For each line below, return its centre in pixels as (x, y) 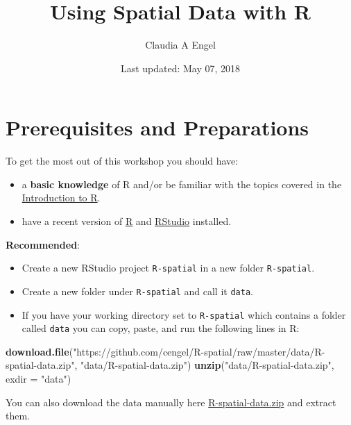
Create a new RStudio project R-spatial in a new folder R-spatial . (168, 268)
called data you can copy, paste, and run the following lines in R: (161, 328)
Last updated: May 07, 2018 (180, 68)
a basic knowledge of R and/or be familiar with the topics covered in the (182, 184)
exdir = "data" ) (38, 379)
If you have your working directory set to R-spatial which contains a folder (184, 314)
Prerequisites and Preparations (157, 127)
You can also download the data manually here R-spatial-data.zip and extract (171, 402)
